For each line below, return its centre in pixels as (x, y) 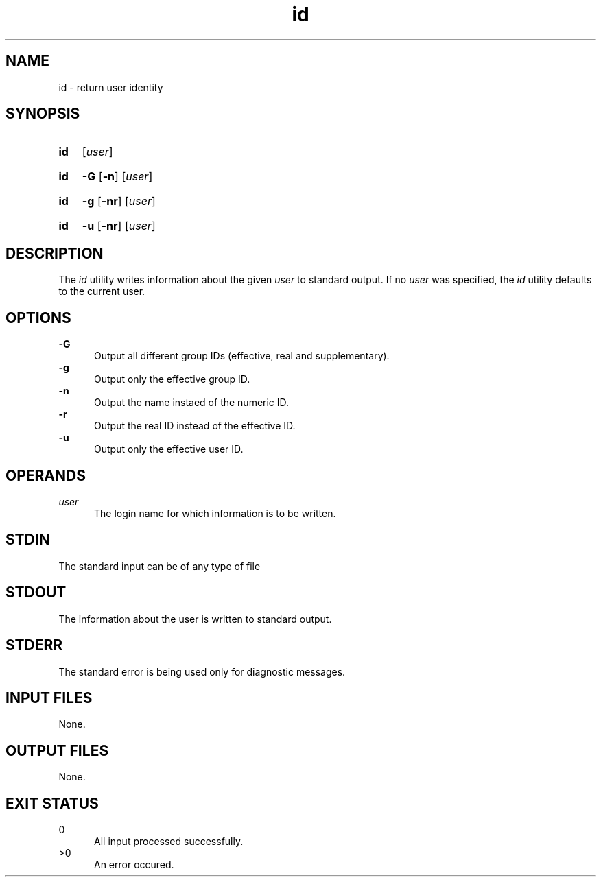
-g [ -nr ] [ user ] (119, 201)
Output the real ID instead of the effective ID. (195, 426)
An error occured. (134, 865)
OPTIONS (38, 318)
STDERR (34, 645)
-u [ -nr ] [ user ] (119, 226)
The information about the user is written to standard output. (195, 619)
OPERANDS (46, 475)
